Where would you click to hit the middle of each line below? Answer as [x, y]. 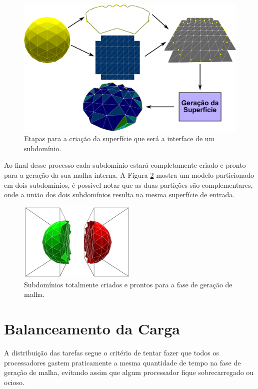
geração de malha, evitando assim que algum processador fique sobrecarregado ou [129, 372]
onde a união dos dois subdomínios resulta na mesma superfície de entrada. [119, 194]
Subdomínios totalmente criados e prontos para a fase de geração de [128, 284]
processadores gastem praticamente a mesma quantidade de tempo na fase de [122, 362]
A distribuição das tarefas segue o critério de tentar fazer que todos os [111, 353]
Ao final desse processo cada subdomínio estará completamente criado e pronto [125, 165]
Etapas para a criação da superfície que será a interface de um [119, 138]
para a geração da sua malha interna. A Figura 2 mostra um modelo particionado [129, 175]
